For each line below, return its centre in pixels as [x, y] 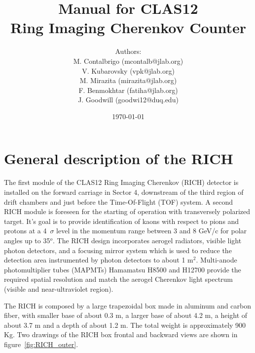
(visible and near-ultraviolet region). [59, 288]
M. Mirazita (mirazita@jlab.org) [128, 80]
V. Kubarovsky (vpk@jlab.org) [128, 70]
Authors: [128, 51]
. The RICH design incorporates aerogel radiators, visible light [147, 240]
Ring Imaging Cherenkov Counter [128, 27]
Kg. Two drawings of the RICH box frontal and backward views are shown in [121, 334]
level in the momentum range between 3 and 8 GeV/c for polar [152, 231]
